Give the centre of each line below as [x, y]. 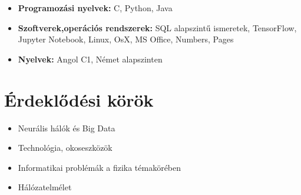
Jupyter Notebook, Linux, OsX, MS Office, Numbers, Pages [126, 39]
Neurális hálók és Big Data [67, 128]
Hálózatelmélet [45, 187]
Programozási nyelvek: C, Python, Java [95, 8]
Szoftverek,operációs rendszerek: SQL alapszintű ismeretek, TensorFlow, [157, 27]
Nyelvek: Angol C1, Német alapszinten [90, 59]
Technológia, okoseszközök [65, 148]
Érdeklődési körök [79, 99]
